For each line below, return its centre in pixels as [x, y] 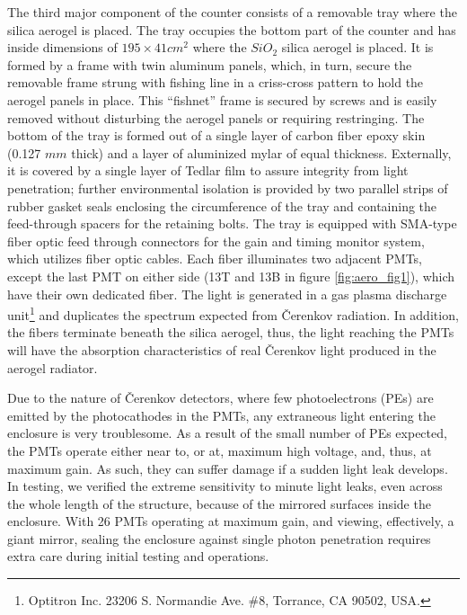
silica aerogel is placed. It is [357, 47]
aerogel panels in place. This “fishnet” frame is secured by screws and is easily [222, 99]
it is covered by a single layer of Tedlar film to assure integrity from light [208, 170]
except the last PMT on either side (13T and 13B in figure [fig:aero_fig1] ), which [231, 276]
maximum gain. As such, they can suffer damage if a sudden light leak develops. [228, 468]
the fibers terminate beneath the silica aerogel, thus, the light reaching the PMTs [231, 332]
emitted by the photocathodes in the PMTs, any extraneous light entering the [221, 415]
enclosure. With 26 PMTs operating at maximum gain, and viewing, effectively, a [231, 521]
